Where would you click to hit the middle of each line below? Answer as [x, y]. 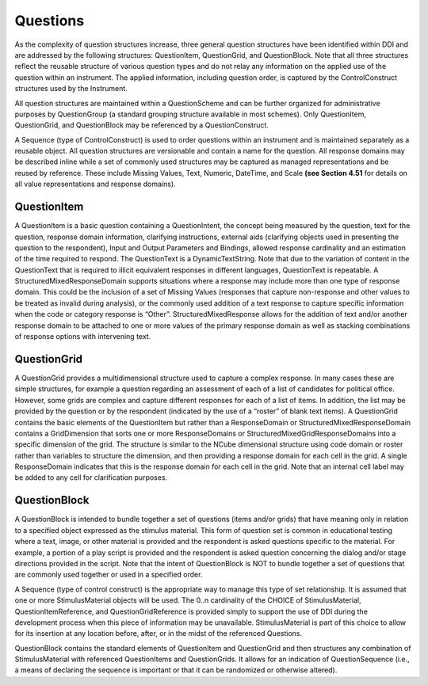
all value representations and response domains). [95, 184]
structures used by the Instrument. [71, 89]
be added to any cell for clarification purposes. [91, 478]
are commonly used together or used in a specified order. [109, 575]
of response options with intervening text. [83, 337]
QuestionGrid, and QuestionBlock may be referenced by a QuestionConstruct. [142, 125]
